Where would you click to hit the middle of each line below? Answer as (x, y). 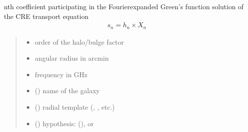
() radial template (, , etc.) (75, 107)
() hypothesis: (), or (64, 123)
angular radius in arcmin (72, 58)
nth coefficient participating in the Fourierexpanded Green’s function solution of (124, 6)
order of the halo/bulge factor (79, 41)
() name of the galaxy (67, 91)
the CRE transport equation (46, 16)
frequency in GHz (61, 74)
